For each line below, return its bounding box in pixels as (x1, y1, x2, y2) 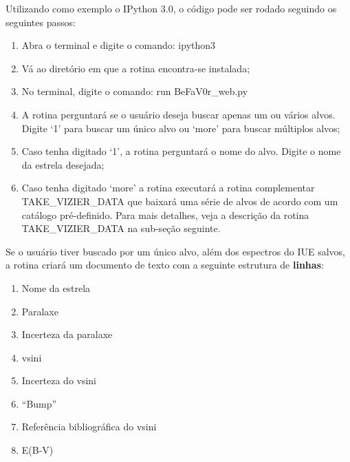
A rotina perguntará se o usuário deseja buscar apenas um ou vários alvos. (21, 107, 336, 121)
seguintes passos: (6, 14, 76, 29)
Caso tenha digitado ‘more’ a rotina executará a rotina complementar (21, 180, 315, 195)
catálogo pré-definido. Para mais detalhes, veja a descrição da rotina (21, 207, 309, 222)
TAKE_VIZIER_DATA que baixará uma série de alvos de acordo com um (21, 193, 338, 208)
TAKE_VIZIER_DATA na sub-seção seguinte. (21, 221, 221, 235)
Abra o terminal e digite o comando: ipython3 (21, 38, 216, 52)
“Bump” (21, 396, 57, 410)
